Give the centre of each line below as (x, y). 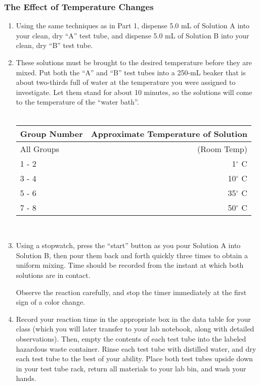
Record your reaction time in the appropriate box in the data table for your (133, 319)
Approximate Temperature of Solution (169, 133)
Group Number (51, 133)
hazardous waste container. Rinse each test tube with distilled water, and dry (136, 348)
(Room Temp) (222, 149)
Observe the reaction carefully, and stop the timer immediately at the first (131, 292)
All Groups (39, 149)
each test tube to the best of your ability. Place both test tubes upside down (134, 358)
